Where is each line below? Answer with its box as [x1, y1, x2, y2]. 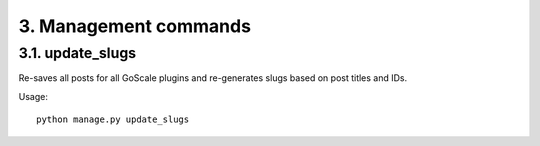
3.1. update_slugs [18, 44, 137, 62]
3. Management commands [18, 15, 252, 37]
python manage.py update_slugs [36, 114, 190, 125]
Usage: [18, 90, 49, 102]
